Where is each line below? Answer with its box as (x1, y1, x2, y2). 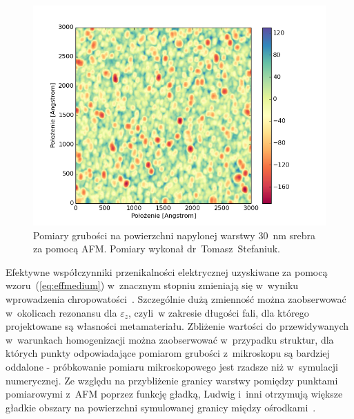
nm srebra (273, 227, 316, 242)
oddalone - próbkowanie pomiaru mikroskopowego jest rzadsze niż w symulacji (6, 359, 338, 373)
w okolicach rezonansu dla (6, 305, 117, 319)
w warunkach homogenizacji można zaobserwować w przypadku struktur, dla (6, 332, 334, 346)
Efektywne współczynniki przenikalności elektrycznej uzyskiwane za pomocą (6, 264, 328, 279)
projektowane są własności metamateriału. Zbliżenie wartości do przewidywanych (6, 319, 349, 333)
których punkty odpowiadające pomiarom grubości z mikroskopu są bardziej (6, 346, 330, 360)
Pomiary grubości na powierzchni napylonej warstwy (33, 227, 255, 242)
